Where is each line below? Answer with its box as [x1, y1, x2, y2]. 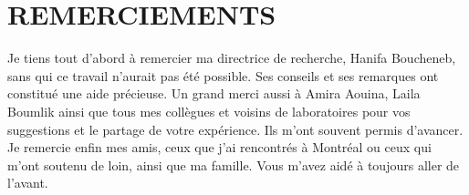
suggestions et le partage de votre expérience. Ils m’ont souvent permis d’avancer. [7, 119, 464, 139]
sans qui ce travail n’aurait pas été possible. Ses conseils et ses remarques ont [7, 66, 439, 85]
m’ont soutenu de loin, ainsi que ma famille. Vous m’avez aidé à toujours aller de [7, 155, 460, 174]
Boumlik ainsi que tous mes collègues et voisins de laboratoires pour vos [7, 101, 411, 120]
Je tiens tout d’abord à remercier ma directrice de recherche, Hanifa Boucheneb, [7, 48, 456, 67]
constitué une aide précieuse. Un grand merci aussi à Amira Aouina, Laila [7, 84, 421, 103]
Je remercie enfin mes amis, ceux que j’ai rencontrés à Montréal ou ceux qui [7, 138, 432, 157]
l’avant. [7, 173, 48, 192]
